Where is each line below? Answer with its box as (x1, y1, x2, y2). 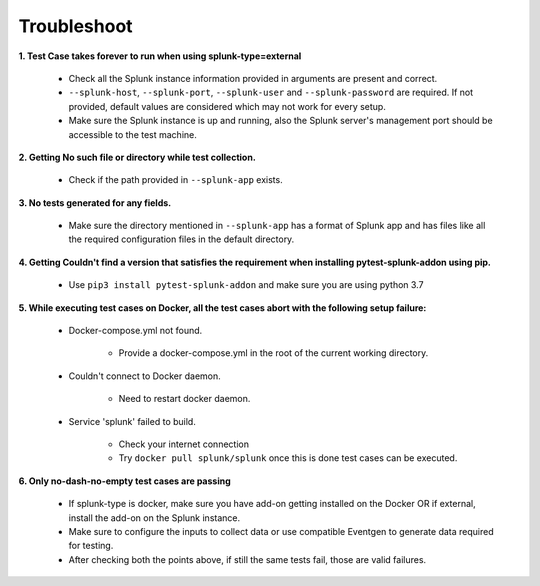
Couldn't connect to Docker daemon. (68, 370, 222, 382)
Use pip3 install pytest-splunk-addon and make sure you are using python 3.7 (68, 279, 424, 291)
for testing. (68, 540, 114, 552)
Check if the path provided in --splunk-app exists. (68, 174, 284, 186)
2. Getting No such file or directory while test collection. (18, 151, 257, 163)
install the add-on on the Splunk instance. (68, 511, 240, 524)
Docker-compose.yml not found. (68, 325, 203, 337)
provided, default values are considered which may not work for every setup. (68, 100, 387, 112)
